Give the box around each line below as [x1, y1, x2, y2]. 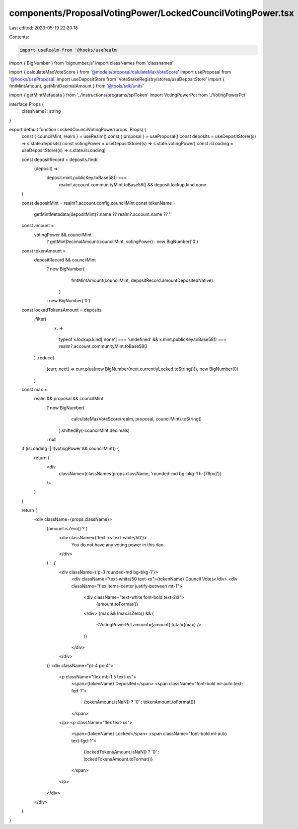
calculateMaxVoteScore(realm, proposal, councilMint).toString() [71, 416, 202, 422]
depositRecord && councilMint [34, 256, 96, 263]
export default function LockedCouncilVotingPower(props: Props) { [9, 127, 147, 133]
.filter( [34, 316, 47, 322]
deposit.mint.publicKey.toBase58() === [46, 174, 127, 181]
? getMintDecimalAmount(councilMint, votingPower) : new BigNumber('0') [46, 239, 199, 245]
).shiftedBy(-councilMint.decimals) [59, 427, 130, 433]
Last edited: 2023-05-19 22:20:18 [9, 25, 78, 31]
